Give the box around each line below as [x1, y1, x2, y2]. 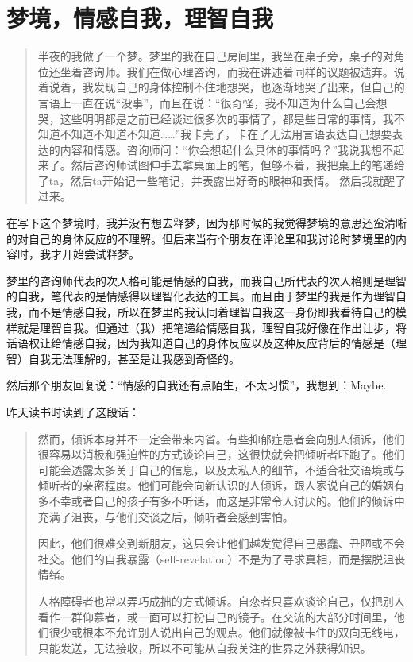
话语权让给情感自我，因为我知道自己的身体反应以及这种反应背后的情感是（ [6, 335, 396, 351]
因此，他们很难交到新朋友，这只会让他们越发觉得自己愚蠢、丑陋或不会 [37, 535, 405, 552]
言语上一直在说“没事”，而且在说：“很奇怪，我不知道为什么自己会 [37, 94, 376, 110]
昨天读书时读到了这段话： [6, 404, 140, 420]
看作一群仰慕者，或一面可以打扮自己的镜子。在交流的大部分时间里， [37, 608, 394, 625]
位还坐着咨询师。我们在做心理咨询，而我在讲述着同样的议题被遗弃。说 [37, 63, 405, 79]
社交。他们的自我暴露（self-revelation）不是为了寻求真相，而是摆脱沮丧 [37, 550, 406, 567]
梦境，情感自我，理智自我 [6, 2, 274, 34]
